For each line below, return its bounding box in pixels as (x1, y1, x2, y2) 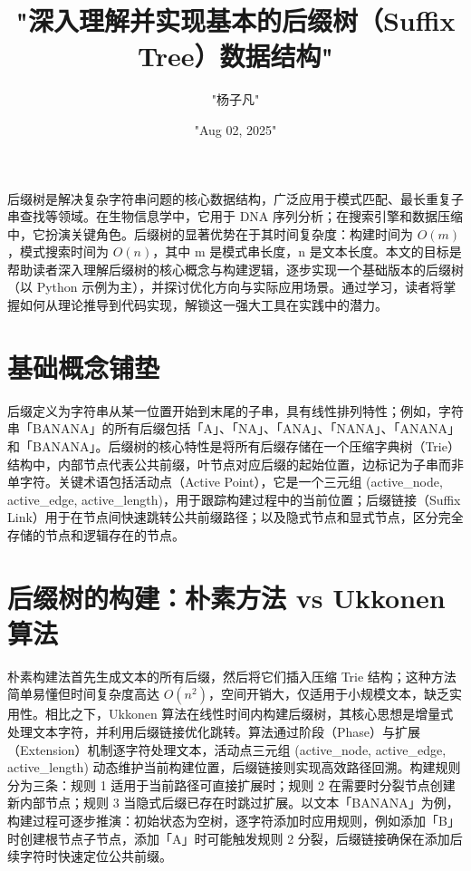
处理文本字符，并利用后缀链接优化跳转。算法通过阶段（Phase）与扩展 (7, 722, 421, 741)
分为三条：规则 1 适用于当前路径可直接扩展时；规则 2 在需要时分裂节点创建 (7, 775, 456, 794)
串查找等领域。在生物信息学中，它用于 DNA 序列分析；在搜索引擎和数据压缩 (7, 207, 464, 226)
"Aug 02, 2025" (194, 120, 277, 139)
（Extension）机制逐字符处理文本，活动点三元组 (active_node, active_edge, (7, 740, 447, 759)
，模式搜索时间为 (7, 242, 109, 261)
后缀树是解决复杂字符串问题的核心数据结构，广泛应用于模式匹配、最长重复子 (7, 189, 464, 208)
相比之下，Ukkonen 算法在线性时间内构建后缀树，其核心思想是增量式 (44, 704, 454, 723)
